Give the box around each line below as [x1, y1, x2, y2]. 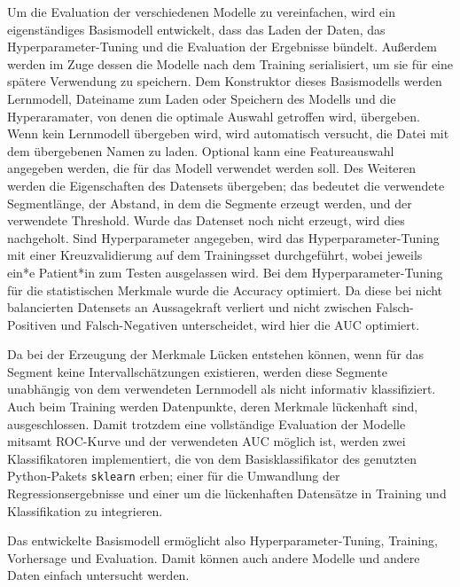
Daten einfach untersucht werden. [7, 566, 190, 584]
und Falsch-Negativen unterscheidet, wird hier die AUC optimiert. [60, 315, 420, 333]
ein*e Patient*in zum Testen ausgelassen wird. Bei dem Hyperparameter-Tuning [7, 262, 443, 281]
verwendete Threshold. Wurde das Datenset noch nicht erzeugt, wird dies [7, 211, 405, 230]
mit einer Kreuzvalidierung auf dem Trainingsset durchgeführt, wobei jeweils [7, 246, 423, 264]
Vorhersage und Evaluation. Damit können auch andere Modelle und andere [7, 548, 420, 567]
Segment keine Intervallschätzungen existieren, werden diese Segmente [7, 362, 387, 380]
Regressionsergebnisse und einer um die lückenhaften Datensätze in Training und [7, 484, 447, 503]
